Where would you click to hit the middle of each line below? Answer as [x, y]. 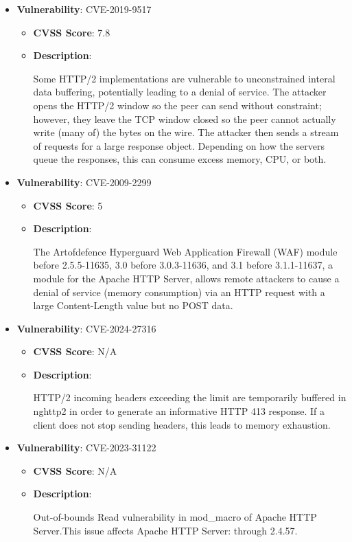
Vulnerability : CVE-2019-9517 [84, 9]
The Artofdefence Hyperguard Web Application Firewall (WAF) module [185, 251]
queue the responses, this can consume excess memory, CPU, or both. [180, 159]
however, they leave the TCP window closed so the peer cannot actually [185, 118]
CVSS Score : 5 [68, 205]
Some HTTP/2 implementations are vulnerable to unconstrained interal [184, 78]
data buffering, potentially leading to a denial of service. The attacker [180, 92]
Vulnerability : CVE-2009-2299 [84, 182]
